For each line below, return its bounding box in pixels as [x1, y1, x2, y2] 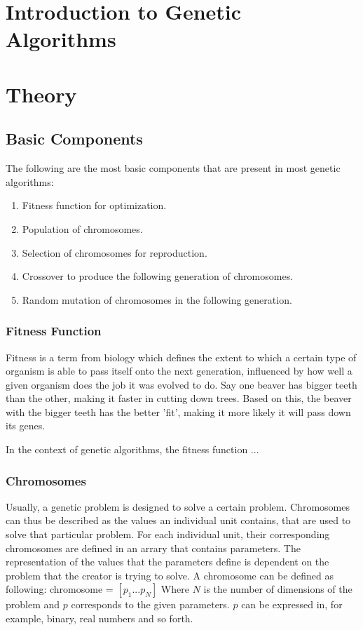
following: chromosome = [6, 582, 114, 596]
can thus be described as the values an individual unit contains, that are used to [6, 513, 351, 528]
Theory [6, 79, 77, 108]
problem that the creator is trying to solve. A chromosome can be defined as [6, 568, 334, 582]
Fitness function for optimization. [22, 198, 167, 213]
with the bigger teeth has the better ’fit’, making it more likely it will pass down [6, 404, 351, 419]
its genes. [6, 418, 46, 433]
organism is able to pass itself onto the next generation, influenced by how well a [6, 363, 352, 378]
